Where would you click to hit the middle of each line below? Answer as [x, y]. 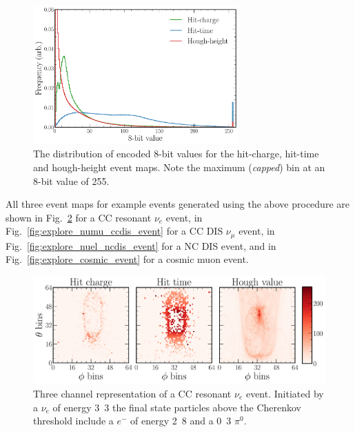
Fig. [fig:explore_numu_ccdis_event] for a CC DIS [114, 231]
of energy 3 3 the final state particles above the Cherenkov [177, 407]
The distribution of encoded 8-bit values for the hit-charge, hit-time [176, 154]
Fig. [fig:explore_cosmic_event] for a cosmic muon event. [127, 259]
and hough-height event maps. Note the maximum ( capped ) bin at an [179, 167]
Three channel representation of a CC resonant [132, 393]
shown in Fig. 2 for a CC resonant [79, 217]
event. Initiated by [285, 393]
